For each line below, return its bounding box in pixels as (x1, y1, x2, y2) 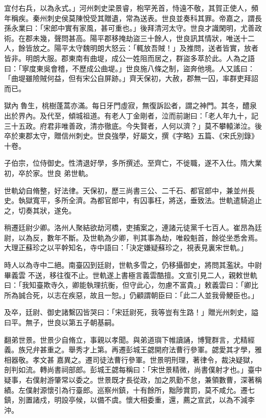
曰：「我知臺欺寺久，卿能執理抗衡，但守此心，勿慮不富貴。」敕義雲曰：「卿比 (4, 280, 258, 290)
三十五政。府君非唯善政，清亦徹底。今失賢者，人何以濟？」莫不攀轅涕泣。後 (4, 120, 262, 131)
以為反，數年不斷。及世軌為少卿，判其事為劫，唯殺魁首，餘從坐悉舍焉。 (18, 232, 262, 243)
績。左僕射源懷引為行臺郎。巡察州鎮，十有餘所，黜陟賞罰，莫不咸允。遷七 (4, 384, 255, 395)
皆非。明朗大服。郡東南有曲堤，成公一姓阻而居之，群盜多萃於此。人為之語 (4, 52, 255, 63)
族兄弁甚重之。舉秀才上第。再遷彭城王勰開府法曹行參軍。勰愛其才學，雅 (18, 344, 262, 355)
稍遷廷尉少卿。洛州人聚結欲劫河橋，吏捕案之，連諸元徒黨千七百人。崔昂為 (4, 222, 255, 233)
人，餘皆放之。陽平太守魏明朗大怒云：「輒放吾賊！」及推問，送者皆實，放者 (4, 43, 258, 53)
